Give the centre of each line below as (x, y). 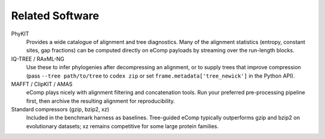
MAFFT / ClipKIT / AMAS (42, 84)
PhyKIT (20, 34)
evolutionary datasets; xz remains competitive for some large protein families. (122, 126)
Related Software (55, 16)
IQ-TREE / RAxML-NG (38, 59)
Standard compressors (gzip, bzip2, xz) (60, 110)
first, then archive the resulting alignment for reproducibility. (101, 101)
